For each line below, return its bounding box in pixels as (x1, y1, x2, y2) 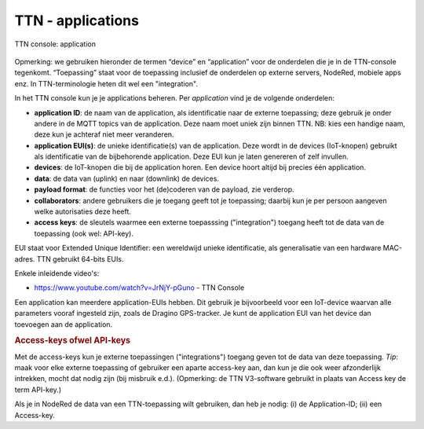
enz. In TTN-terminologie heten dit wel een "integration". (14, 79, 198, 88)
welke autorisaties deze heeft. (34, 207, 131, 216)
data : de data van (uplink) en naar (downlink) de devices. (34, 174, 220, 183)
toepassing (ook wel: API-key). (34, 229, 133, 238)
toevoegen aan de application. (14, 319, 113, 329)
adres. (14, 254, 35, 263)
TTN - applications (14, 12, 139, 29)
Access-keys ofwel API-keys (14, 335, 131, 346)
